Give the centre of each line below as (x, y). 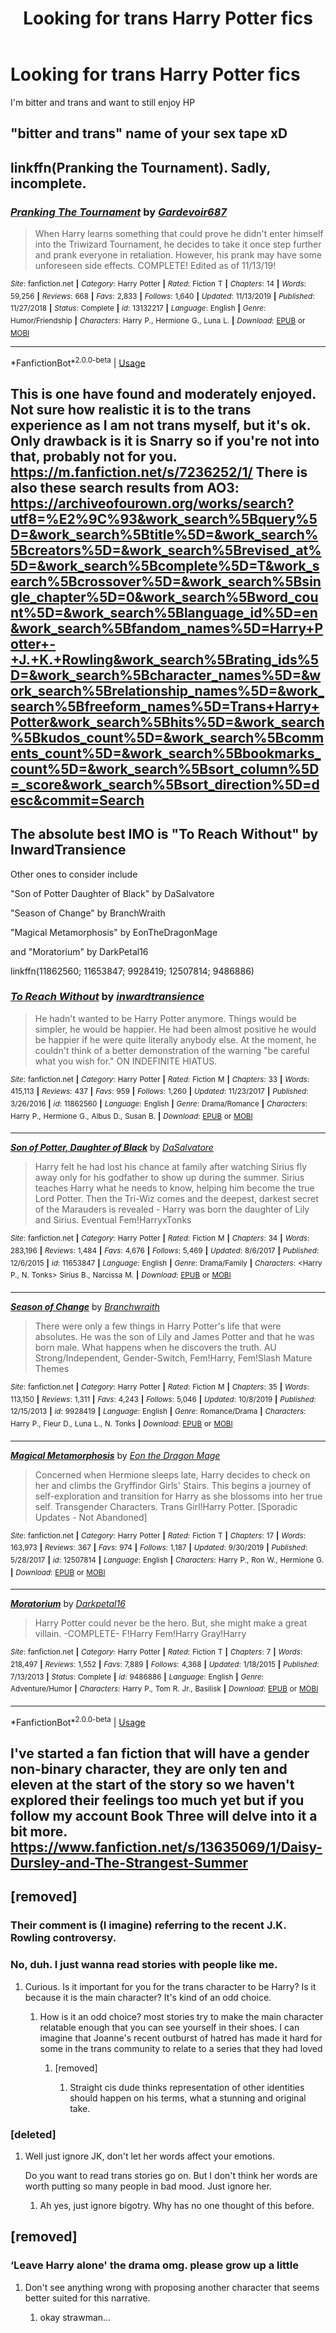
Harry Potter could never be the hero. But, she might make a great (171, 1623)
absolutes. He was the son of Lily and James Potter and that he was (174, 1337)
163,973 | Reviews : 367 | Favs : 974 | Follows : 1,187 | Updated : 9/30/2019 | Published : (159, 1548)
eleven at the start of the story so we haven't (152, 1784)
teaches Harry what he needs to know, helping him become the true (174, 1188)
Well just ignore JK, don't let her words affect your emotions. (149, 2156)
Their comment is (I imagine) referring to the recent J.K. (148, 1925)
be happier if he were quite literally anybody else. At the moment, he (175, 1039)
